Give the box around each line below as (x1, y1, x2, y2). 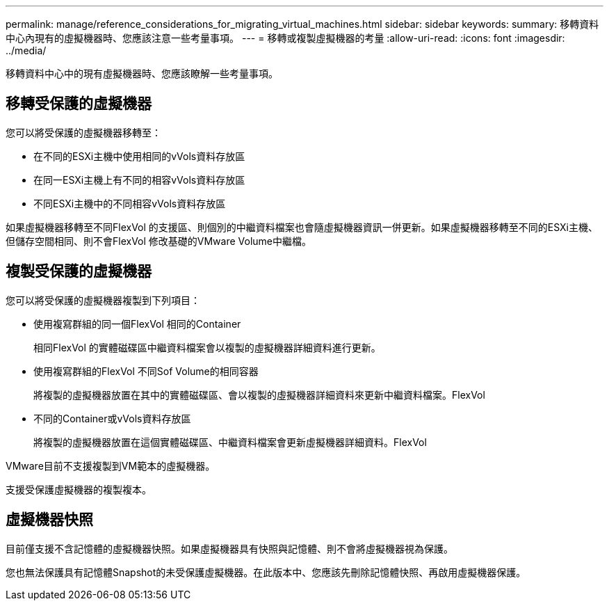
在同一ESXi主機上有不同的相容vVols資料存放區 (33, 173, 245, 186)
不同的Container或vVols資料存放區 (33, 412, 191, 424)
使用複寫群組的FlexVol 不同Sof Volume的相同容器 (33, 365, 259, 377)
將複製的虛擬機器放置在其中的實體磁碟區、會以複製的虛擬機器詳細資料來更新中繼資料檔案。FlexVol (33, 388, 485, 401)
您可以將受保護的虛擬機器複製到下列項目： (6, 294, 200, 306)
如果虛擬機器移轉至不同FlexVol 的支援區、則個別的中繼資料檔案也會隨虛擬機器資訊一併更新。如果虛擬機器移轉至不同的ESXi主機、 (6, 221, 599, 233)
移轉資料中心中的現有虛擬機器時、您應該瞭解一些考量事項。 (6, 67, 278, 79)
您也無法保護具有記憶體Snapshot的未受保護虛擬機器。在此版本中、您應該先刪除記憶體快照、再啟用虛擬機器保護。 (6, 566, 526, 578)
